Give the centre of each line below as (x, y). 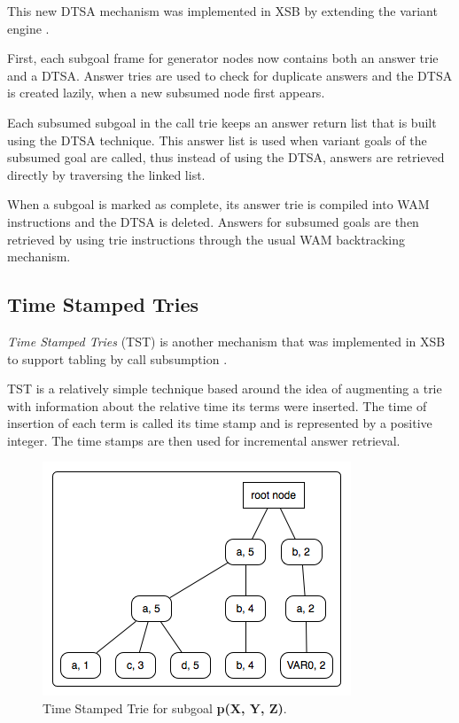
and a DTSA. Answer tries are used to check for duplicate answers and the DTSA (230, 75)
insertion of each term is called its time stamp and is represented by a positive (220, 423)
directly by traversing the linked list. (106, 174)
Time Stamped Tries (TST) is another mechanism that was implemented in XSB (226, 341)
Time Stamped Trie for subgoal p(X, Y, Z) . (165, 708)
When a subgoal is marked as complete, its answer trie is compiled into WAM (218, 204)
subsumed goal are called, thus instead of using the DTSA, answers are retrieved (226, 157)
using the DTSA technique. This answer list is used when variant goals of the (217, 140)
